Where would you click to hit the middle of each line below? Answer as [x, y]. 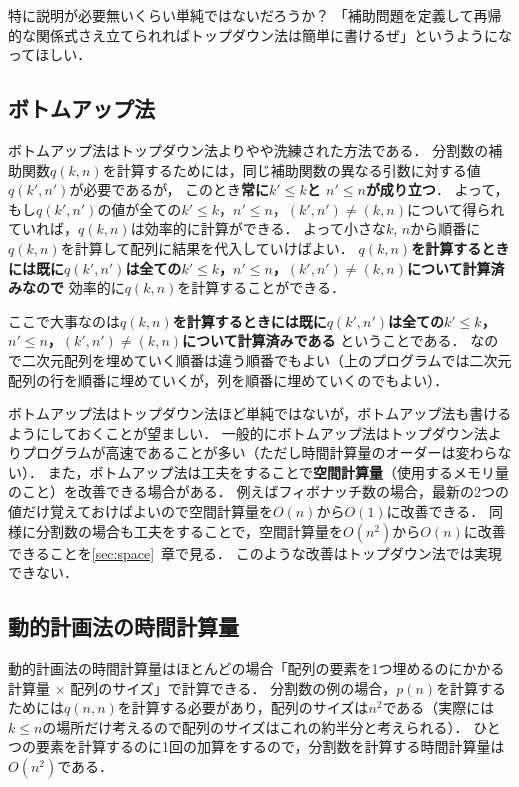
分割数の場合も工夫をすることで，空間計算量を [189, 530]
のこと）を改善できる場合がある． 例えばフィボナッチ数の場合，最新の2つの [259, 491]
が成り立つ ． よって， [437, 189]
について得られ [456, 208]
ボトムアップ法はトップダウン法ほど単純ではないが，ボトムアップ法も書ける [260, 413]
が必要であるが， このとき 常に [169, 189]
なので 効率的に [73, 287]
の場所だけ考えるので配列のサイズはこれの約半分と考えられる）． [255, 726]
